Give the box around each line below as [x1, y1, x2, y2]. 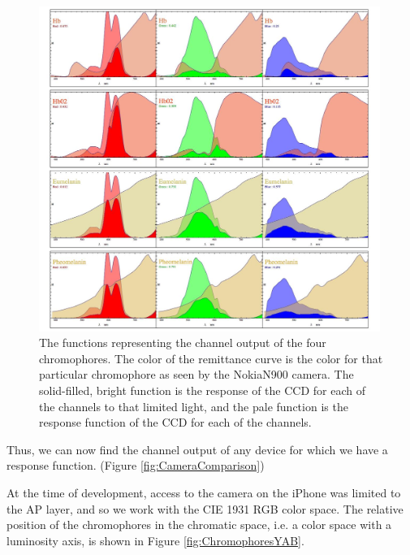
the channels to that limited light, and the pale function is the [39, 397, 348, 414]
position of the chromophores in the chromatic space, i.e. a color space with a [6, 516, 392, 533]
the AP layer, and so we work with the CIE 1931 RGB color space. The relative [6, 500, 404, 517]
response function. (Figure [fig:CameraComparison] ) [6, 457, 265, 474]
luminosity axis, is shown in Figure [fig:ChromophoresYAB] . [6, 531, 304, 548]
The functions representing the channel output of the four [39, 334, 326, 351]
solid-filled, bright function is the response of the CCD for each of [39, 382, 365, 399]
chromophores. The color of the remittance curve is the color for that [39, 349, 383, 366]
